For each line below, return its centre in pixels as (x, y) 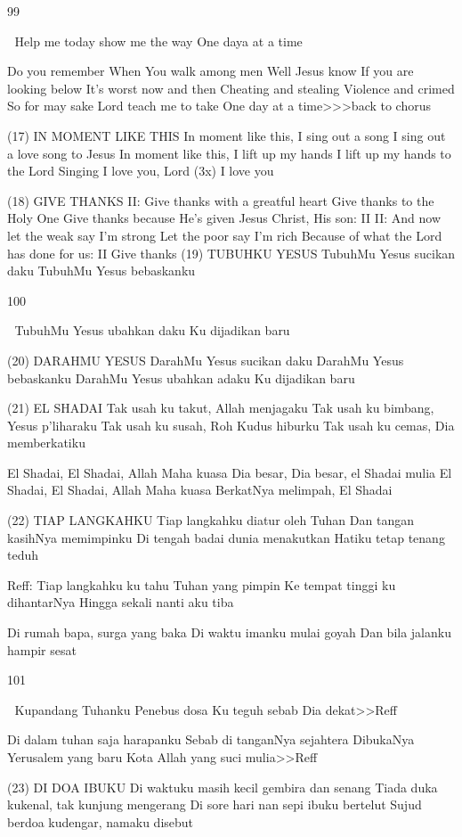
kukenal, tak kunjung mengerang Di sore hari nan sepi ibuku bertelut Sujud (215, 804)
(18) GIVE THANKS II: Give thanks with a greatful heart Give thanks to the (221, 200)
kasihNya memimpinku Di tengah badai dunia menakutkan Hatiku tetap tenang (226, 537)
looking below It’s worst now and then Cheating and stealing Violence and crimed (231, 88)
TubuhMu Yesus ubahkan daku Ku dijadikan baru (152, 330)
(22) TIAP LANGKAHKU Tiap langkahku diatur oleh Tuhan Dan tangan (211, 520)
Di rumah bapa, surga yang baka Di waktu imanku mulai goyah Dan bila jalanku (229, 632)
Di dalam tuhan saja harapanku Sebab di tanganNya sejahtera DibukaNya (211, 739)
